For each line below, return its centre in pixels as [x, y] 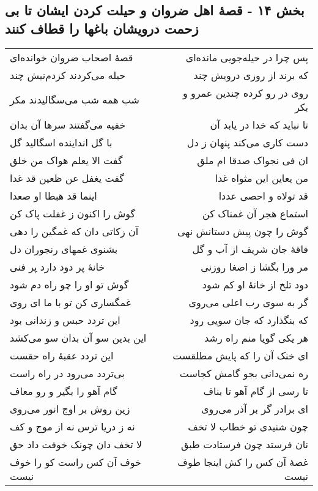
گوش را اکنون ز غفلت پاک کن [73, 213]
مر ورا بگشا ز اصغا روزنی [254, 266]
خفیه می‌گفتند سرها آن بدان [68, 124]
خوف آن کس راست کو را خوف [76, 462]
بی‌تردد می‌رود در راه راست [67, 373]
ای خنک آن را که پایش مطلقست [240, 355]
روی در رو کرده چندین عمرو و [245, 92]
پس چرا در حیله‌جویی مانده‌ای [247, 57]
